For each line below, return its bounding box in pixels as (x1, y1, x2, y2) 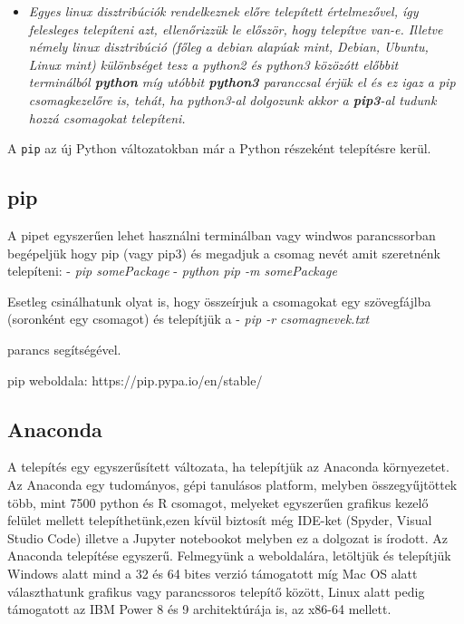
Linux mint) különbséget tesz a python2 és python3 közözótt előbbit (28, 54, 399, 73)
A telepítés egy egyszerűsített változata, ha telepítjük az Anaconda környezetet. (7, 457, 449, 476)
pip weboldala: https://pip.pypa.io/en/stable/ (7, 370, 263, 389)
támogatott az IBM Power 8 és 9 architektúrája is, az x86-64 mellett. (7, 600, 391, 619)
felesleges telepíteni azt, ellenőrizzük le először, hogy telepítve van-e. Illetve (28, 19, 443, 38)
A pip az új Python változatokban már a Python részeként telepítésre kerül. (7, 139, 431, 158)
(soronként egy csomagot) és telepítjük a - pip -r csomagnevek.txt (7, 309, 370, 328)
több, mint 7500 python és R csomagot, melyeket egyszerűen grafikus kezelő (7, 492, 429, 512)
